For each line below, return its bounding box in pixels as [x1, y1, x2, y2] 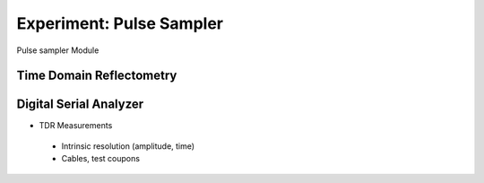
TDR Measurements [39, 120, 113, 131]
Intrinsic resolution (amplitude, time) [61, 140, 195, 152]
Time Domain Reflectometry [16, 68, 177, 83]
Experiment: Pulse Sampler [16, 13, 224, 33]
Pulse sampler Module [16, 45, 99, 56]
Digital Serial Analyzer [16, 97, 144, 112]
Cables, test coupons [61, 153, 141, 164]
